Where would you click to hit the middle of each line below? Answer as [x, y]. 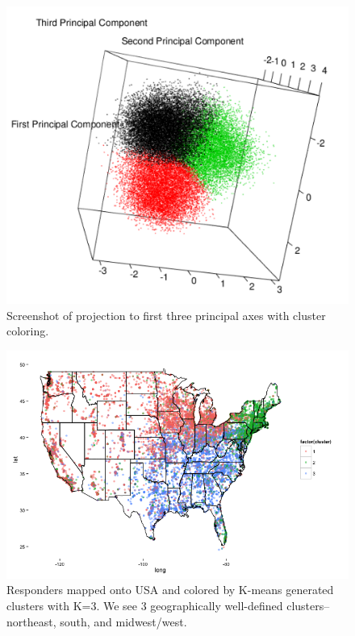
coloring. [28, 331]
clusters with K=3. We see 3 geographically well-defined [145, 605]
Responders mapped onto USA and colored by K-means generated [170, 590]
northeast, [31, 621]
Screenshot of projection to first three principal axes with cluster [166, 315]
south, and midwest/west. [123, 621]
